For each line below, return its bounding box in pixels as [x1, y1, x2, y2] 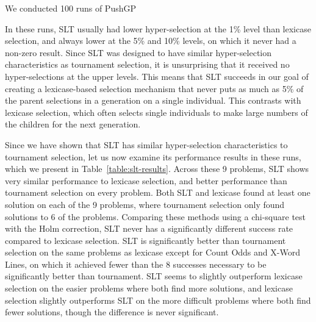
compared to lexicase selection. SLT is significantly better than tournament [5, 234, 286, 246]
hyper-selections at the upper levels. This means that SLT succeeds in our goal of [5, 70, 309, 82]
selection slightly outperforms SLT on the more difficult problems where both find [5, 293, 311, 306]
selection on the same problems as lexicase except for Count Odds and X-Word [5, 246, 300, 259]
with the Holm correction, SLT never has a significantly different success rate [5, 222, 293, 235]
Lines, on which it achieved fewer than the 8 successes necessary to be [5, 257, 267, 270]
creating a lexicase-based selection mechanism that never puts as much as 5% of [5, 82, 304, 95]
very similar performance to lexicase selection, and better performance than [5, 174, 287, 187]
